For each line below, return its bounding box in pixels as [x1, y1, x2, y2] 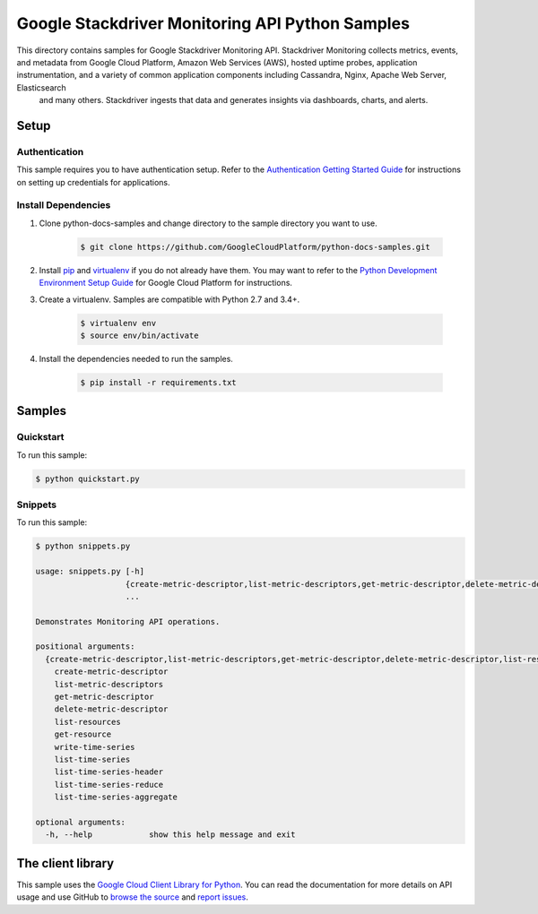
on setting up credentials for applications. [16, 177, 170, 187]
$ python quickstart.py [35, 473, 141, 484]
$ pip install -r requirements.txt [80, 377, 237, 387]
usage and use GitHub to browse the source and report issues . [16, 892, 248, 902]
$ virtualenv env [80, 318, 157, 328]
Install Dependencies [16, 199, 111, 211]
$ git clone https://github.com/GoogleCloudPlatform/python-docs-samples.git [80, 242, 430, 252]
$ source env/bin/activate [80, 330, 199, 341]
